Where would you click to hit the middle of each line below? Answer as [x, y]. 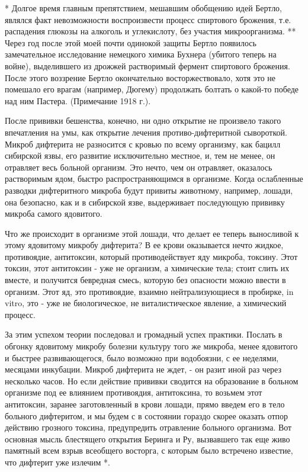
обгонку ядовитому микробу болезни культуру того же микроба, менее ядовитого [151, 346]
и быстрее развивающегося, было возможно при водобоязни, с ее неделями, [142, 357]
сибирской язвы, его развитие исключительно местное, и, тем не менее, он [140, 155]
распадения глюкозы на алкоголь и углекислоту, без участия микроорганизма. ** [150, 31]
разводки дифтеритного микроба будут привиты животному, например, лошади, [149, 190]
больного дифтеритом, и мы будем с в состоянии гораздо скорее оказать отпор [147, 415]
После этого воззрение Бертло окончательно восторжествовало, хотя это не [140, 77]
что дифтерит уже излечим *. [57, 462]
